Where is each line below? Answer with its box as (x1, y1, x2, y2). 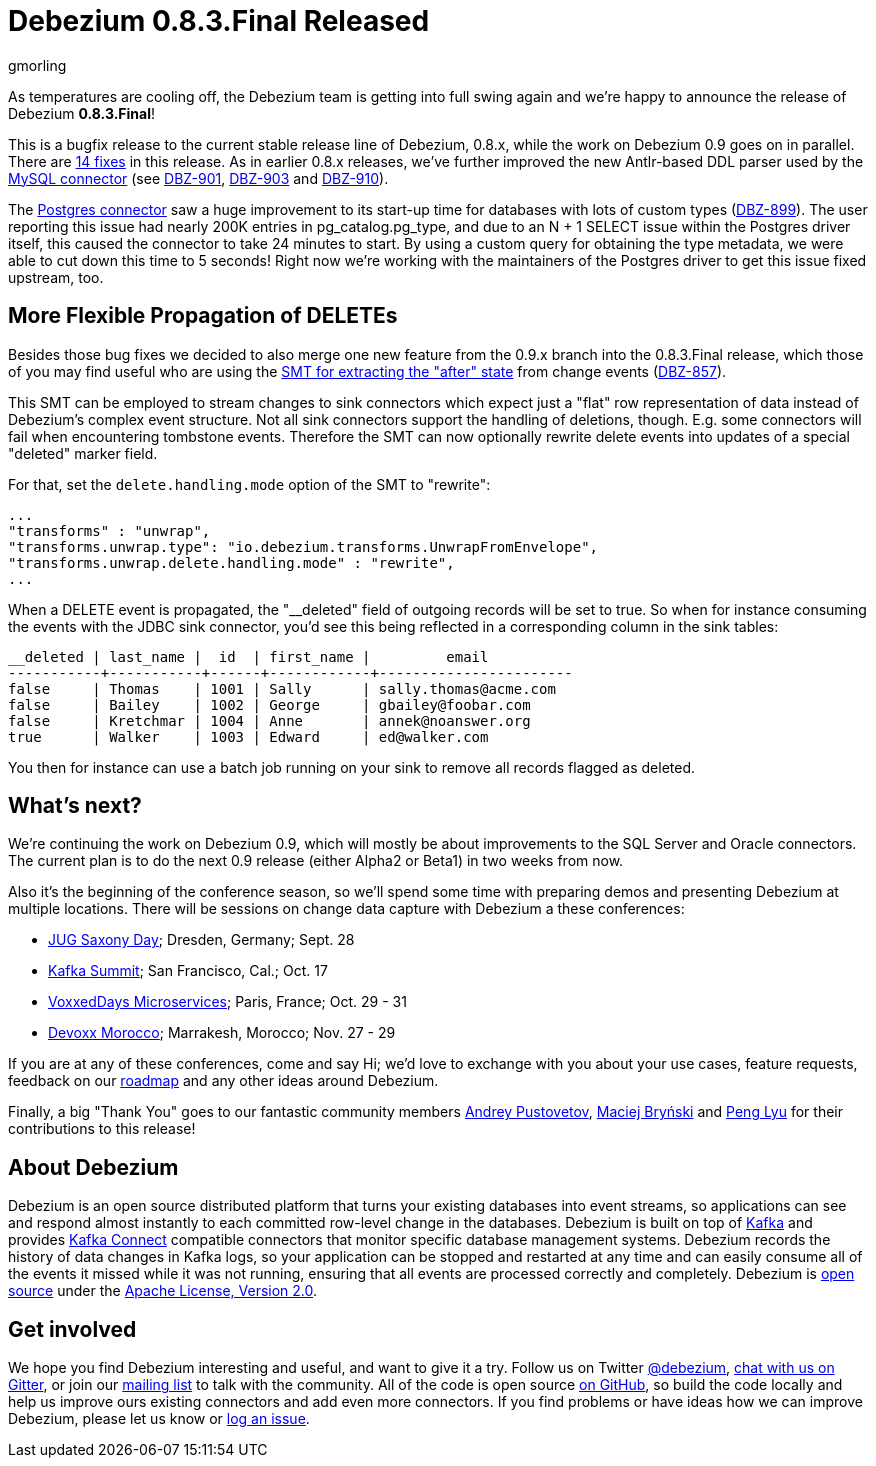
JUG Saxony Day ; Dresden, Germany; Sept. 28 (48, 931, 355, 949)
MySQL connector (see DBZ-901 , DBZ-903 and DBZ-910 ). (8, 169, 389, 187)
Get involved (8, 1316, 137, 1342)
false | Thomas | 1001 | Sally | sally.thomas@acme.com (8, 680, 556, 697)
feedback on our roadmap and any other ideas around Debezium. (8, 1072, 439, 1090)
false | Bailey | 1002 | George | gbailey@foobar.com (8, 696, 531, 713)
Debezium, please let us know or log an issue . (8, 1410, 310, 1428)
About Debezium (8, 1154, 179, 1180)
